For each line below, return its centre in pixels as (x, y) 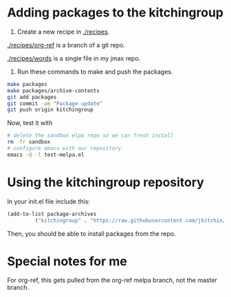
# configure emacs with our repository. (66, 148)
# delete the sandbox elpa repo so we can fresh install (90, 135)
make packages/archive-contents (53, 91)
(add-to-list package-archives (52, 214)
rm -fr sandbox (29, 142)
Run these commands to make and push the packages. (95, 71)
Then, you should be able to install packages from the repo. (91, 233)
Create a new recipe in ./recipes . (63, 32)
